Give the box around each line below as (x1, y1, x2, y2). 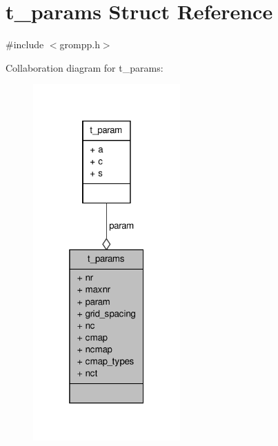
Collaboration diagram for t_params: (6, 60, 163, 74)
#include (6, 37, 44, 52)
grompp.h (59, 37, 100, 52)
